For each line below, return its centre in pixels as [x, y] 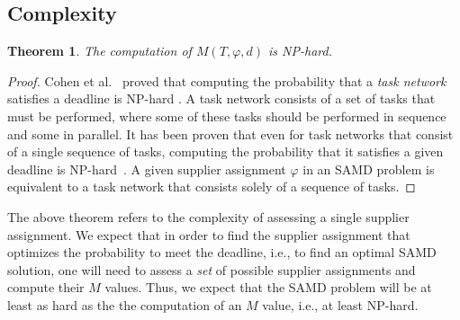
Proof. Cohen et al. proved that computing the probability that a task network [227, 80]
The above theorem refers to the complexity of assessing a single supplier [208, 216]
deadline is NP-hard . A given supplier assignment [147, 169]
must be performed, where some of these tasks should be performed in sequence [227, 116]
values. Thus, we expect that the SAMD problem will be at [268, 287]
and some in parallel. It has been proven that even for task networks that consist [230, 133]
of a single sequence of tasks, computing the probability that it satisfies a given [225, 151]
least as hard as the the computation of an [125, 304]
